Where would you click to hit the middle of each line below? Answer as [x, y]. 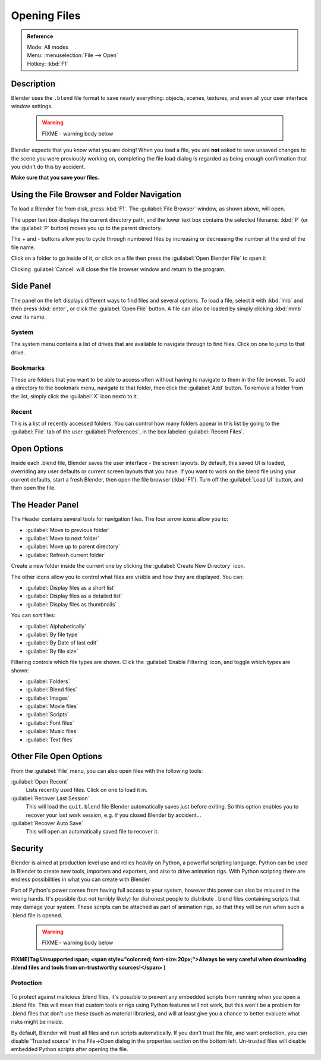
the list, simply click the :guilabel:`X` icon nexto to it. [75, 396]
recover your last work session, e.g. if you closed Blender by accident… [114, 815]
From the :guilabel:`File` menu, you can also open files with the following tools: [107, 770]
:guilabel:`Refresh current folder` [66, 555]
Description [33, 84]
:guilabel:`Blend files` [51, 690]
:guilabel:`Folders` [48, 681]
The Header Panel [45, 505]
